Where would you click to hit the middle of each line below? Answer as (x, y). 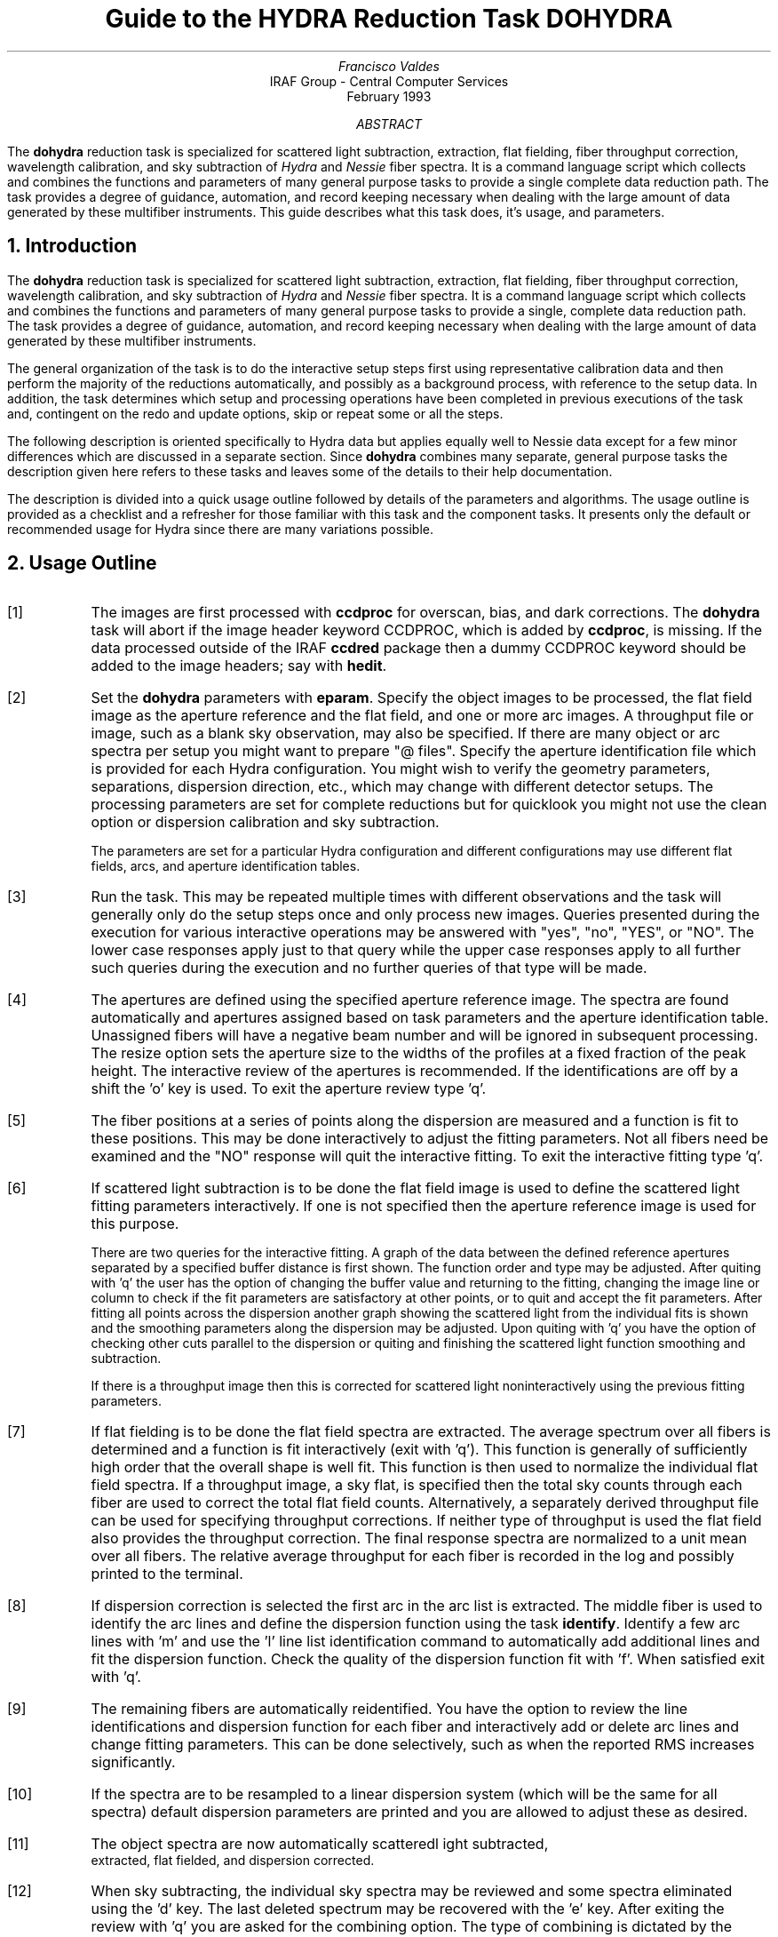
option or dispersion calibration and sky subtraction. (265, 822)
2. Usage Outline (82, 563)
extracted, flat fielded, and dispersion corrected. (233, 1861)
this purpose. (135, 1224)
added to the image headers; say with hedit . (239, 666)
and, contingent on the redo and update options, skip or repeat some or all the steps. (255, 413)
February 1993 (389, 96)
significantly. (133, 1762)
